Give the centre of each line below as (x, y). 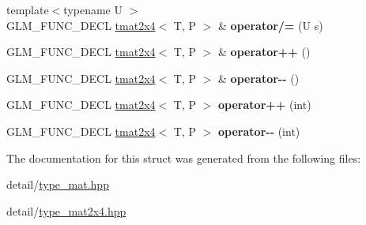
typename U (93, 9)
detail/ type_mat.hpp (58, 184)
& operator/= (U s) (271, 25)
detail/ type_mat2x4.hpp (66, 210)
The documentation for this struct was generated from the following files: (184, 157)
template (28, 9)
